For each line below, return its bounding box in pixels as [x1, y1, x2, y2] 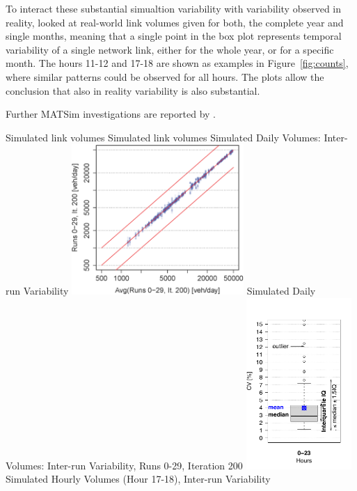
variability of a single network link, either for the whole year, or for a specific [6, 42, 334, 56]
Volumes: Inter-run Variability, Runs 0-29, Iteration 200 [6, 458, 243, 472]
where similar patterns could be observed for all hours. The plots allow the [6, 69, 324, 84]
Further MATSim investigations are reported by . [6, 107, 216, 121]
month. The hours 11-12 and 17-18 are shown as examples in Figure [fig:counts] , [6, 56, 349, 70]
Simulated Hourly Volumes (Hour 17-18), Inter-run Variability [6, 471, 271, 486]
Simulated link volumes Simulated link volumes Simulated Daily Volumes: [6, 130, 321, 144]
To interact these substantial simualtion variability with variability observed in [6, 1, 342, 15]
